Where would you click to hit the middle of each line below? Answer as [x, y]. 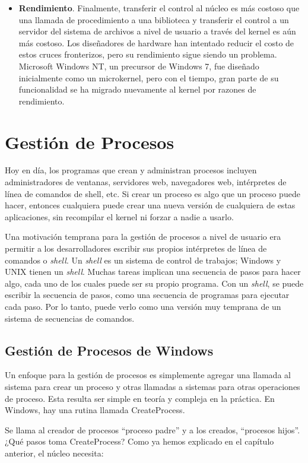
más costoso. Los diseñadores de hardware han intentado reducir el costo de [156, 42]
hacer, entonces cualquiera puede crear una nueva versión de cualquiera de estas [150, 205]
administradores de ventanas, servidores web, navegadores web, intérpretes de [146, 182]
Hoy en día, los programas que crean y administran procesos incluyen [131, 170]
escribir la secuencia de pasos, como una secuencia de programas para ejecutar [147, 295]
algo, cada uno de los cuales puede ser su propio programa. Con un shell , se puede [154, 283]
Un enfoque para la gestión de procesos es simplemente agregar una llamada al [148, 375]
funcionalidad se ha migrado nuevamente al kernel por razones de [137, 89]
